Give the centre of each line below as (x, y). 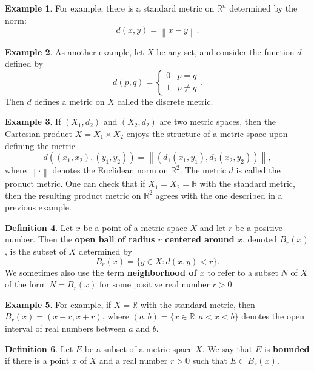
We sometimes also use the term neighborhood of (101, 272)
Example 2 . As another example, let (75, 51)
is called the (258, 170)
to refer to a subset (243, 272)
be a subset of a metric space (139, 348)
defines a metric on (69, 101)
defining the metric (40, 145)
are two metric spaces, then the (218, 122)
